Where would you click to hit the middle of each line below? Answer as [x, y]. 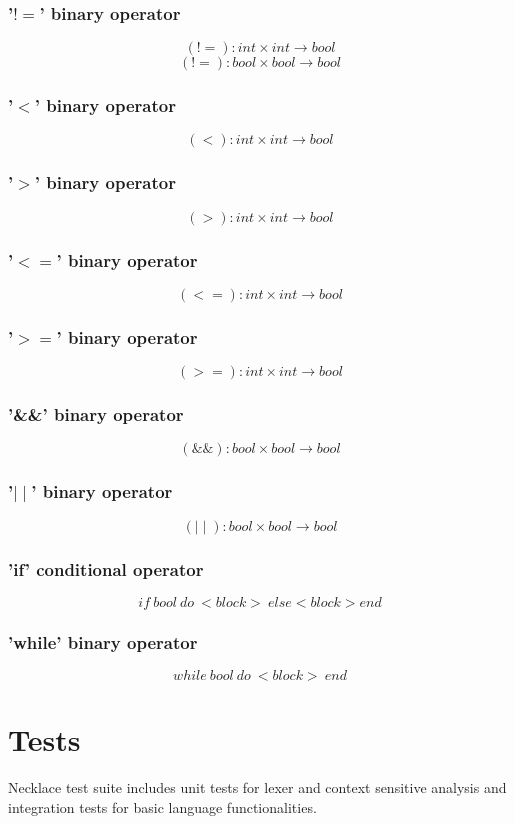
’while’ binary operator [103, 641]
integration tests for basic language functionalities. [162, 806]
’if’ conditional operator [106, 568]
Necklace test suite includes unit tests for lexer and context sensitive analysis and [257, 787]
